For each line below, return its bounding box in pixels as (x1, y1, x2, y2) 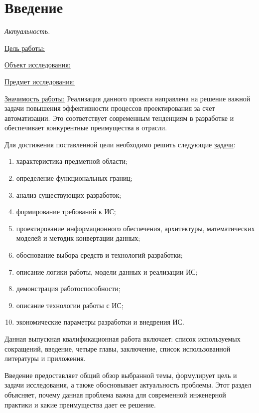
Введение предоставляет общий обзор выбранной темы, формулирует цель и (4, 370, 237, 380)
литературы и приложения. (4, 353, 86, 364)
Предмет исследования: (4, 76, 75, 86)
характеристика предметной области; (16, 156, 128, 166)
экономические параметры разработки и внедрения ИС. (16, 317, 184, 327)
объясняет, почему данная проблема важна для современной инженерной (4, 389, 226, 400)
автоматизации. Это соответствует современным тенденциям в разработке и (4, 112, 234, 123)
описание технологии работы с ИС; (16, 300, 124, 310)
